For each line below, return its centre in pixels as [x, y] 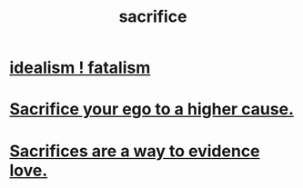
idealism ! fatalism [80, 68]
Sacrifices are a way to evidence [135, 151]
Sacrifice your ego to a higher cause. [151, 109]
